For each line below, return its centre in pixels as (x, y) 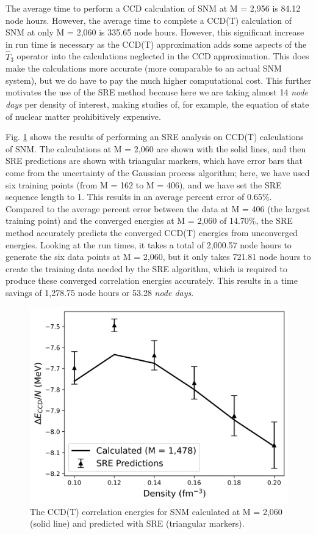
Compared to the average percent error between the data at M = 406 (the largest (158, 208)
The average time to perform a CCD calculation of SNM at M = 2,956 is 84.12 (153, 8)
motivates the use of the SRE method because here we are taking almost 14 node (157, 92)
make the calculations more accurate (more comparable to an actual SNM (144, 68)
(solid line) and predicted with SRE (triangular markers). (137, 523)
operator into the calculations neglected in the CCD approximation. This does (163, 56)
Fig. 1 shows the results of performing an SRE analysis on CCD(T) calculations (155, 137)
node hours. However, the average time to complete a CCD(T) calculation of (149, 20)
